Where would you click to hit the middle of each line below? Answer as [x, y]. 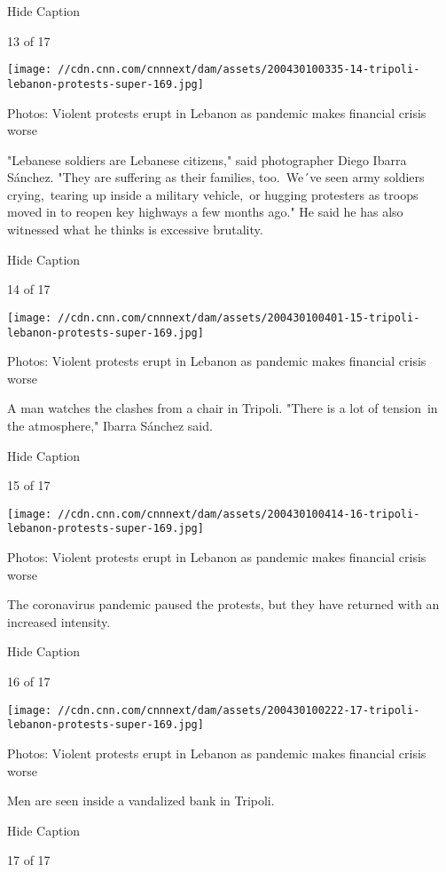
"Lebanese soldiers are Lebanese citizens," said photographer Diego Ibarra [207, 159]
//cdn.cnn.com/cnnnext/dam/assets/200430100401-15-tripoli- [239, 317]
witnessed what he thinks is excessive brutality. [135, 230]
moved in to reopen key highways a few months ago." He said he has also [205, 212]
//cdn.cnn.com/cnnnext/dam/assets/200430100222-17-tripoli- [239, 710]
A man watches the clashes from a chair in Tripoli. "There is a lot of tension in [223, 408]
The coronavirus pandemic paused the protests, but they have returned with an [223, 604]
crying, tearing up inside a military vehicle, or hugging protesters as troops [213, 194]
